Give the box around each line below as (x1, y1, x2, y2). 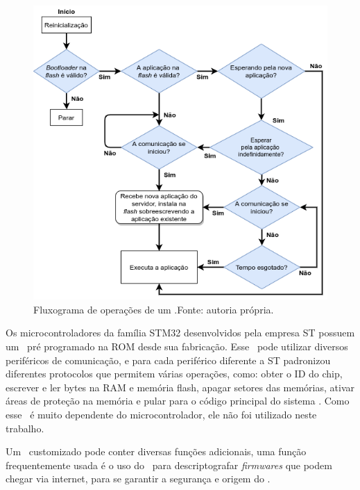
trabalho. (6, 420, 44, 435)
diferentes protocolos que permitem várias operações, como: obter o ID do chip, (6, 366, 343, 381)
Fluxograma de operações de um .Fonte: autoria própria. (33, 302, 274, 316)
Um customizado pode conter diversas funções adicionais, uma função (6, 444, 307, 459)
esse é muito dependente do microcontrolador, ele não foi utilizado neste (6, 407, 317, 421)
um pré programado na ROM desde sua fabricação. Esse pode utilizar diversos (6, 338, 348, 353)
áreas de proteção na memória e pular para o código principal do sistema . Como (6, 393, 350, 408)
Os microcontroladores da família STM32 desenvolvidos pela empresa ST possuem (6, 325, 355, 340)
